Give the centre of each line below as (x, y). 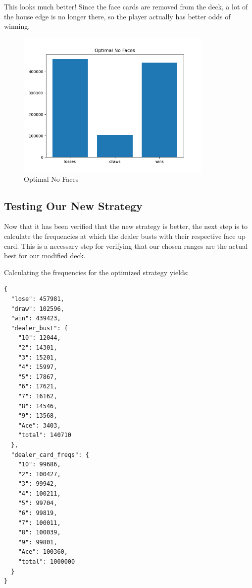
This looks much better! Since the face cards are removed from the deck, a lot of (126, 6)
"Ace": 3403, (39, 425)
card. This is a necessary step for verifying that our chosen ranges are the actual (126, 246)
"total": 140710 (45, 435)
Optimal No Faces (51, 179)
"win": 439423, (36, 319)
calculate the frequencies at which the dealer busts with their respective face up (125, 236)
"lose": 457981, (38, 299)
